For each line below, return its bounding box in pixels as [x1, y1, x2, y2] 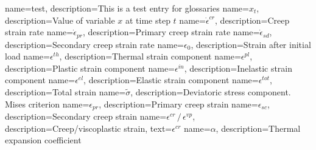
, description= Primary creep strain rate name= [83, 26, 260, 38]
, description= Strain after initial [191, 38, 311, 50]
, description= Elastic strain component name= [83, 73, 259, 86]
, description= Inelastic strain [184, 61, 293, 74]
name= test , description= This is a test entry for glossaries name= [5, 2, 249, 14]
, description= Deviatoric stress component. [130, 86, 291, 98]
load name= [5, 50, 50, 63]
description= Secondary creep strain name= [5, 110, 167, 123]
